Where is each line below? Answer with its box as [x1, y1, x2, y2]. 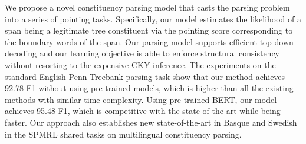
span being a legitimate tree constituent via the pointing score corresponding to [5, 24, 293, 36]
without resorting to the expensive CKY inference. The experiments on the [5, 58, 276, 71]
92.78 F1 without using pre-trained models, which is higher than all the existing [5, 82, 294, 94]
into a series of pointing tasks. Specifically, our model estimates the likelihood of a [5, 12, 301, 25]
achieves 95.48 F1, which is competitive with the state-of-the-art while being [5, 105, 281, 117]
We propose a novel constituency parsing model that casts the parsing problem [5, 1, 290, 13]
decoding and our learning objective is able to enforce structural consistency [5, 47, 280, 59]
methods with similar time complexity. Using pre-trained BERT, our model [5, 93, 277, 105]
